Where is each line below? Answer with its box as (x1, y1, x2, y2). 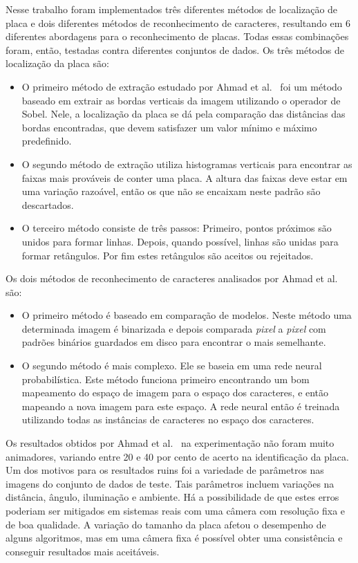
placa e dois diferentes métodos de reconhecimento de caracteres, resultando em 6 (6, 15, 351, 30)
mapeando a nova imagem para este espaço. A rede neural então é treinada (21, 398, 340, 413)
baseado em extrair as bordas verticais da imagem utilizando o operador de (21, 93, 341, 107)
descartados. (21, 197, 74, 212)
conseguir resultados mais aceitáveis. (6, 544, 160, 558)
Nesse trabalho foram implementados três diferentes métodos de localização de (6, 2, 338, 16)
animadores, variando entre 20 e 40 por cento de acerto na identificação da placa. (6, 449, 349, 463)
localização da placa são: (6, 56, 109, 71)
